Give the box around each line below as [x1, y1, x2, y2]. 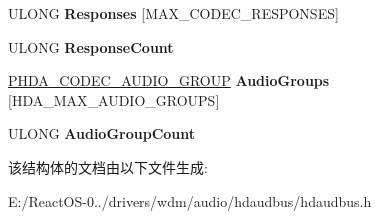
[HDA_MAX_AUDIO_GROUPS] [8, 89, 220, 110]
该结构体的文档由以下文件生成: [8, 156, 208, 177]
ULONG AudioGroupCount [8, 123, 196, 144]
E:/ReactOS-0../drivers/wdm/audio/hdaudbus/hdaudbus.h [8, 190, 372, 211]
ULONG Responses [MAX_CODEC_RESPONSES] [8, 3, 339, 23]
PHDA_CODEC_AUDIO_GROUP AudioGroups [8, 70, 330, 91]
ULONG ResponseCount [8, 36, 174, 57]
